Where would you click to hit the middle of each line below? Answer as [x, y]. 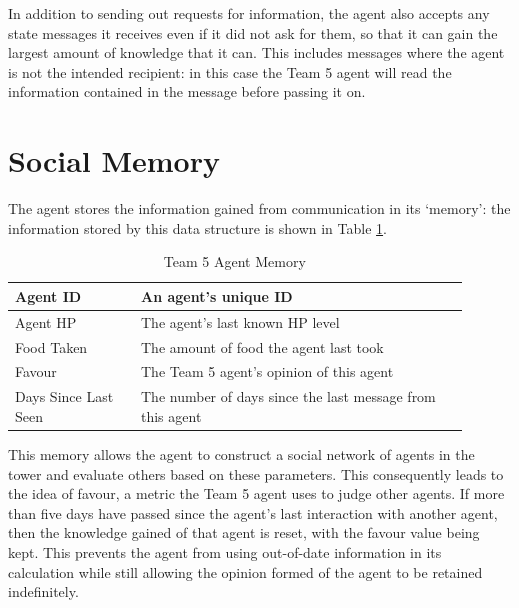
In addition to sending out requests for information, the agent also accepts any [249, 13]
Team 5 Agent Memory [234, 261]
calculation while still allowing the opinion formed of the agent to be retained [245, 571]
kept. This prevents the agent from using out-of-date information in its [225, 551]
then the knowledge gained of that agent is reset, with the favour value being [244, 532]
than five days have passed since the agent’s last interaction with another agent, [253, 512]
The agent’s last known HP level [240, 321]
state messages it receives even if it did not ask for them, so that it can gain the [253, 32]
